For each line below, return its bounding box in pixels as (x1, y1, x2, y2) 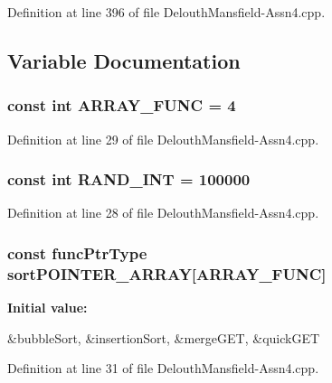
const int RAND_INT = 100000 (7, 168, 251, 191)
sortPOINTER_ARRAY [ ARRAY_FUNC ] (7, 262, 327, 285)
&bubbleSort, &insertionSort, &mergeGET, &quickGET (7, 328, 320, 347)
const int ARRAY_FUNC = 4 (7, 94, 236, 117)
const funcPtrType (7, 241, 147, 264)
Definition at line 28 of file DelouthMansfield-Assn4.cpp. (7, 203, 319, 222)
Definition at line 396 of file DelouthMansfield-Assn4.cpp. (7, 3, 326, 21)
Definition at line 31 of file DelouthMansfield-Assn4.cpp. (7, 359, 319, 378)
